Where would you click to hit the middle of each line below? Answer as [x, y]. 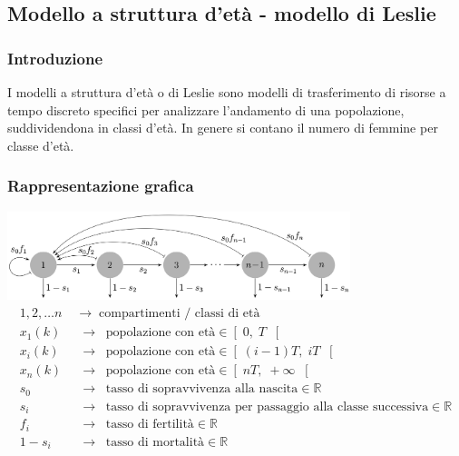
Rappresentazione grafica [101, 186]
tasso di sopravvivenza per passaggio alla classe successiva [267, 406]
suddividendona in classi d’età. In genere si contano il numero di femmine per [223, 128]
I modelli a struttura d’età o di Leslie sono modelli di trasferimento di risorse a [227, 92]
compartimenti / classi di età [180, 314]
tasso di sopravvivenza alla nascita [202, 389]
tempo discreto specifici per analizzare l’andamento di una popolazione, [206, 109]
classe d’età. [41, 145]
